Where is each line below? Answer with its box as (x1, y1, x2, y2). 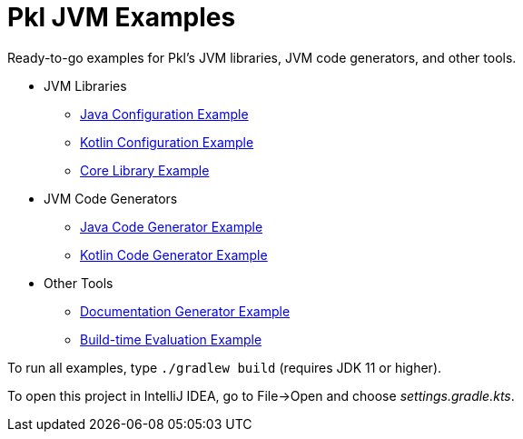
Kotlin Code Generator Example (80, 246, 268, 263)
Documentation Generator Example (80, 303, 291, 319)
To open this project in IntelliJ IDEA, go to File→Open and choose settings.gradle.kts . (7, 387, 515, 404)
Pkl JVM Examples (7, 2, 236, 33)
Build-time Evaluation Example (80, 331, 262, 347)
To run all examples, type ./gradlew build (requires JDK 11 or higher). (7, 359, 442, 375)
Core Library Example (80, 162, 210, 178)
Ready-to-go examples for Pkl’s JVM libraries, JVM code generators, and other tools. (7, 49, 517, 65)
